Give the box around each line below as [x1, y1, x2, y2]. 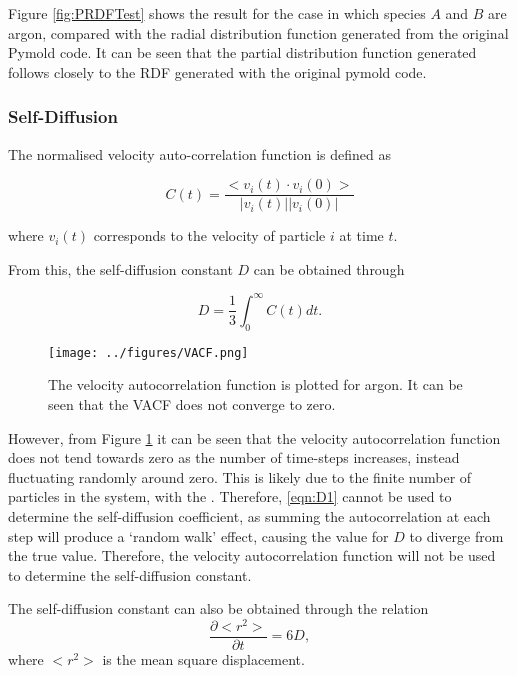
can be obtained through [253, 258, 405, 279]
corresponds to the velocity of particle [93, 225, 326, 246]
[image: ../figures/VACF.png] [48, 345, 249, 360]
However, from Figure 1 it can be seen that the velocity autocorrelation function [8, 427, 501, 448]
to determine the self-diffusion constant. [8, 564, 252, 585]
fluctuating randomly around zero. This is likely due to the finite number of [8, 466, 472, 487]
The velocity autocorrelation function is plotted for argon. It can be [48, 374, 463, 395]
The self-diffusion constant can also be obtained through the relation [8, 598, 429, 619]
